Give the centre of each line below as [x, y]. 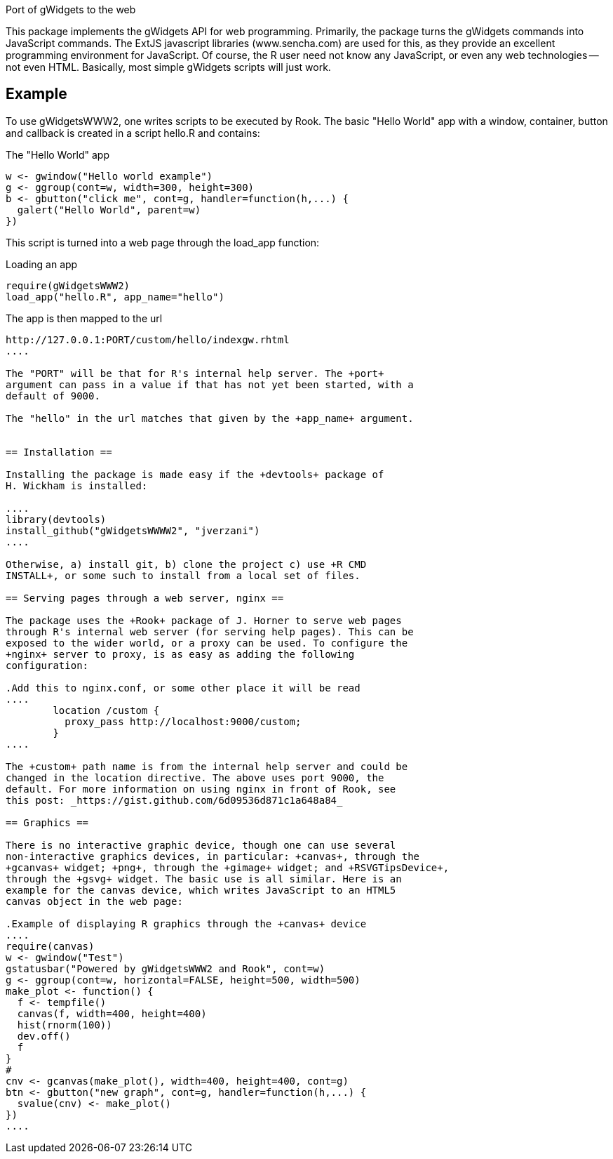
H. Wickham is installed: [77, 485]
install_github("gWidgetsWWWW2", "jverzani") [133, 530]
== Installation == [59, 452]
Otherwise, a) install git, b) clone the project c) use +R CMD [186, 564]
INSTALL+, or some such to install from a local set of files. [183, 575]
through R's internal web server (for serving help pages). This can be [210, 631]
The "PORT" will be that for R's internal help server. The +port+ [195, 373]
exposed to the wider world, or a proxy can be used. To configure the [207, 643]
